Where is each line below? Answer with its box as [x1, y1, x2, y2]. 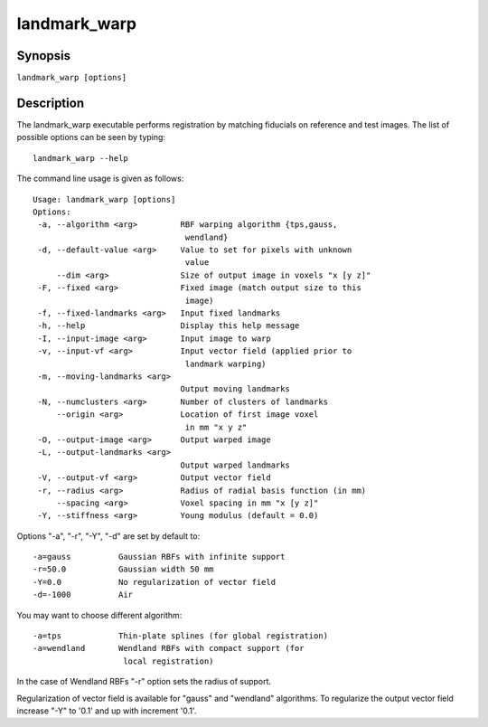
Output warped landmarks [180, 459, 291, 470]
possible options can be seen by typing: [16, 132, 166, 143]
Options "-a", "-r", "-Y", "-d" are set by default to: [16, 530, 201, 542]
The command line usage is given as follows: [16, 173, 184, 184]
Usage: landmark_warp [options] [33, 194, 176, 204]
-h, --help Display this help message [37, 321, 300, 331]
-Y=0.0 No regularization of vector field [33, 577, 276, 587]
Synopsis [16, 48, 71, 63]
